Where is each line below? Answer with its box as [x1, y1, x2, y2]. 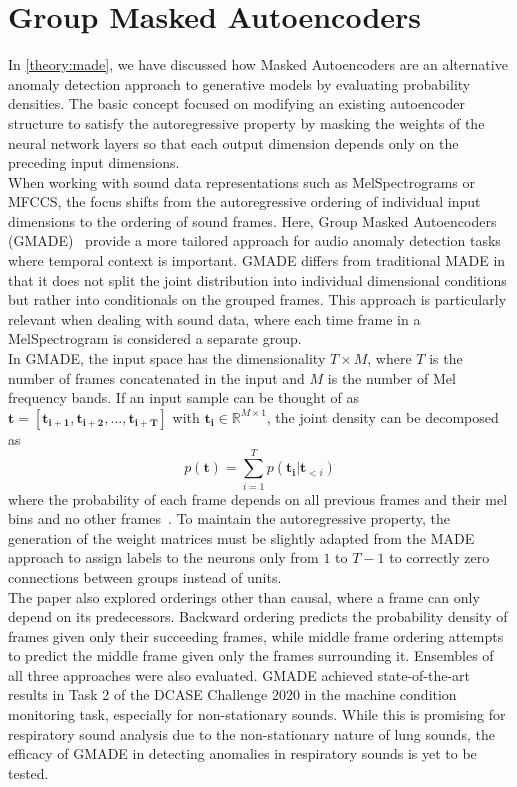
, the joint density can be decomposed [266, 406, 499, 427]
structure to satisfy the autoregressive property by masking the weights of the [8, 112, 485, 133]
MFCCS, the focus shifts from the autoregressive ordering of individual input [8, 191, 481, 212]
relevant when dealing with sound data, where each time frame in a [8, 308, 421, 329]
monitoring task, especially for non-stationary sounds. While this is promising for [8, 704, 506, 725]
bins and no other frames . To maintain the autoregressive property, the [8, 508, 450, 529]
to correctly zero [389, 547, 490, 568]
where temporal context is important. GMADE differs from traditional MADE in [8, 250, 506, 271]
